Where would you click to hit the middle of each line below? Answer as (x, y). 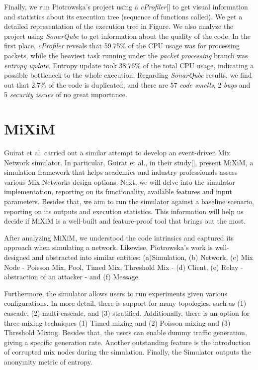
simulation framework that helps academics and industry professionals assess (121, 172)
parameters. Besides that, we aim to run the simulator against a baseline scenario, (129, 201)
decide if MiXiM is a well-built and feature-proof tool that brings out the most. (125, 221)
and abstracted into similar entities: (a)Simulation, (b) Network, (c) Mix (142, 257)
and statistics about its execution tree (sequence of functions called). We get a (123, 16)
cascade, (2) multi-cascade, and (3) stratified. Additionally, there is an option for (127, 312)
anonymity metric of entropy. (48, 361)
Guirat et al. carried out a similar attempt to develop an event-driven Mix (117, 153)
